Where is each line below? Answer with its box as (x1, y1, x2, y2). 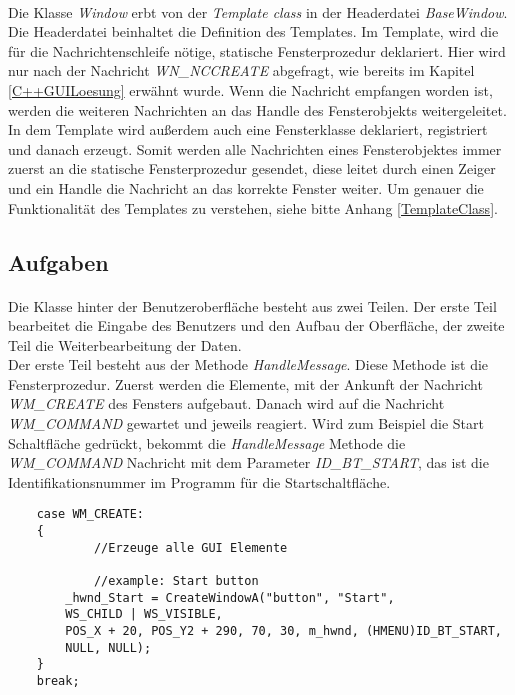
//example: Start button (93, 574, 259, 589)
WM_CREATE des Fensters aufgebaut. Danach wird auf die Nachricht (8, 393, 445, 414)
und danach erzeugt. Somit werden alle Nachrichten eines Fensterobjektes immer (8, 138, 502, 159)
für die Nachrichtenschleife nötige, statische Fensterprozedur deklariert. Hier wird (8, 40, 506, 61)
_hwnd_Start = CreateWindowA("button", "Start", (65, 590, 395, 605)
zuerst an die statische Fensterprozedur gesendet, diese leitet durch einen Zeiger (8, 158, 496, 179)
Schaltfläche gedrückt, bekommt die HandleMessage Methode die (8, 432, 406, 453)
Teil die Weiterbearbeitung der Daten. (8, 334, 242, 355)
